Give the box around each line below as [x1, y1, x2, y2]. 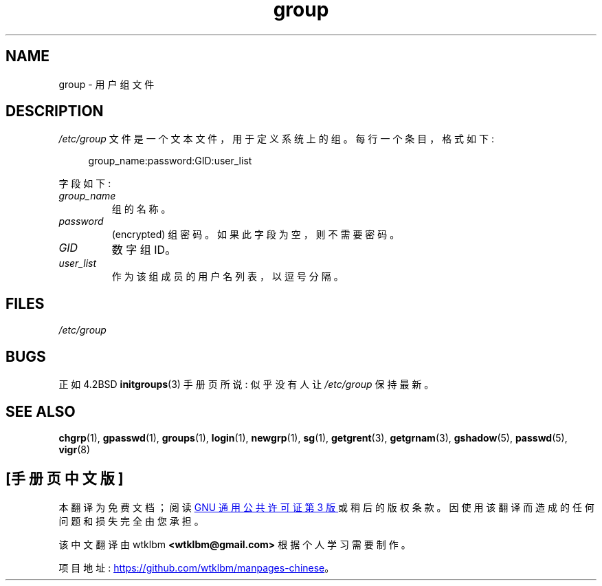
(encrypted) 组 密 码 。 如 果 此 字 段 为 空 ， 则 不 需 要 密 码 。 [111, 228, 400, 241]
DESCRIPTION [5, 102, 104, 120]
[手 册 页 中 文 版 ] [5, 470, 124, 488]
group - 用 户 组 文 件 [58, 78, 155, 90]
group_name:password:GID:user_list [88, 155, 252, 167]
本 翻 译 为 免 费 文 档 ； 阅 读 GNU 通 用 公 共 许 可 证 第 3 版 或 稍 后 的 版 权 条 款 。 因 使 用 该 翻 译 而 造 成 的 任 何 [58, 501, 594, 513]
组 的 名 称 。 [111, 203, 171, 215]
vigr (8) [58, 443, 91, 455]
